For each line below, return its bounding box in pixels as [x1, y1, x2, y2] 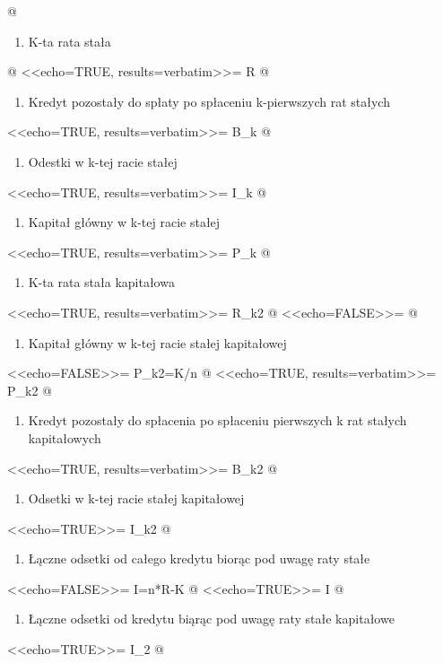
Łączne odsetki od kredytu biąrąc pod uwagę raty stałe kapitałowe [28, 609, 395, 628]
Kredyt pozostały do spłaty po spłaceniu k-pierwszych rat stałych [28, 92, 390, 110]
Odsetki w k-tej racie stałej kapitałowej [28, 489, 245, 508]
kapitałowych [28, 428, 101, 447]
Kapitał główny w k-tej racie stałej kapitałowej [28, 333, 287, 352]
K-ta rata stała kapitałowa [28, 273, 175, 292]
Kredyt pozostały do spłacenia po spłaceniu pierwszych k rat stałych [28, 411, 407, 430]
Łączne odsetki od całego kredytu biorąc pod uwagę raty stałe [28, 549, 370, 568]
